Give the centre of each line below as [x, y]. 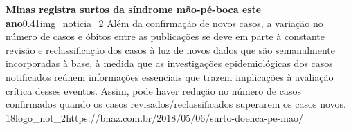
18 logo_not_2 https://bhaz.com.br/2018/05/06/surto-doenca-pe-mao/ [154, 117]
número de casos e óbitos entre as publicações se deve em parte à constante [165, 36]
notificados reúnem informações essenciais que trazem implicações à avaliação [170, 76]
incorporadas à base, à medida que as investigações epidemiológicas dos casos [169, 63]
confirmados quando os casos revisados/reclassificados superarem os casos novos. [176, 104]
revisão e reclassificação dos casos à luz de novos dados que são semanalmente [170, 49]
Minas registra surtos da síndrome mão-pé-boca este [134, 9]
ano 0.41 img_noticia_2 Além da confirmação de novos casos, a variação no [164, 22]
